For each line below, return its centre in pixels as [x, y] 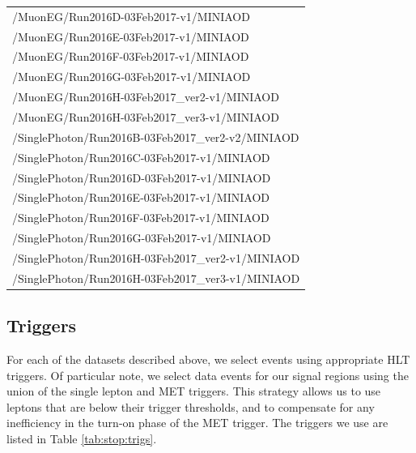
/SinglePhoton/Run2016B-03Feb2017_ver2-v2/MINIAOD [156, 137]
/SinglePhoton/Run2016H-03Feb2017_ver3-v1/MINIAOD [156, 278]
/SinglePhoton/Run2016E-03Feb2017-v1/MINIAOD [141, 197]
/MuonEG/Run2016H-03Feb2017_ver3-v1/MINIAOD [146, 116]
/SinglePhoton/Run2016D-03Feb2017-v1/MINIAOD [142, 177]
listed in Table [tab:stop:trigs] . [82, 438]
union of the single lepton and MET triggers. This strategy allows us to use [194, 391]
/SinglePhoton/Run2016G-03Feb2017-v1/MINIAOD [142, 238]
